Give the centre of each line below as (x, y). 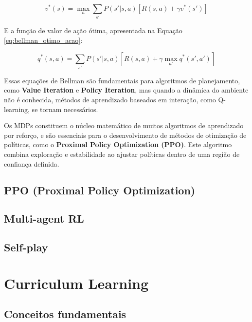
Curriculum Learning (76, 283)
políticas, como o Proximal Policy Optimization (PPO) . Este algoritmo (118, 144)
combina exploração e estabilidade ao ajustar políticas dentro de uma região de (122, 154)
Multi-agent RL (44, 218)
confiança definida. (32, 163)
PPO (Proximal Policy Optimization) (100, 190)
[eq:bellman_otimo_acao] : (43, 40)
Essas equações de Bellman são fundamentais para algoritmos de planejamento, (122, 80)
